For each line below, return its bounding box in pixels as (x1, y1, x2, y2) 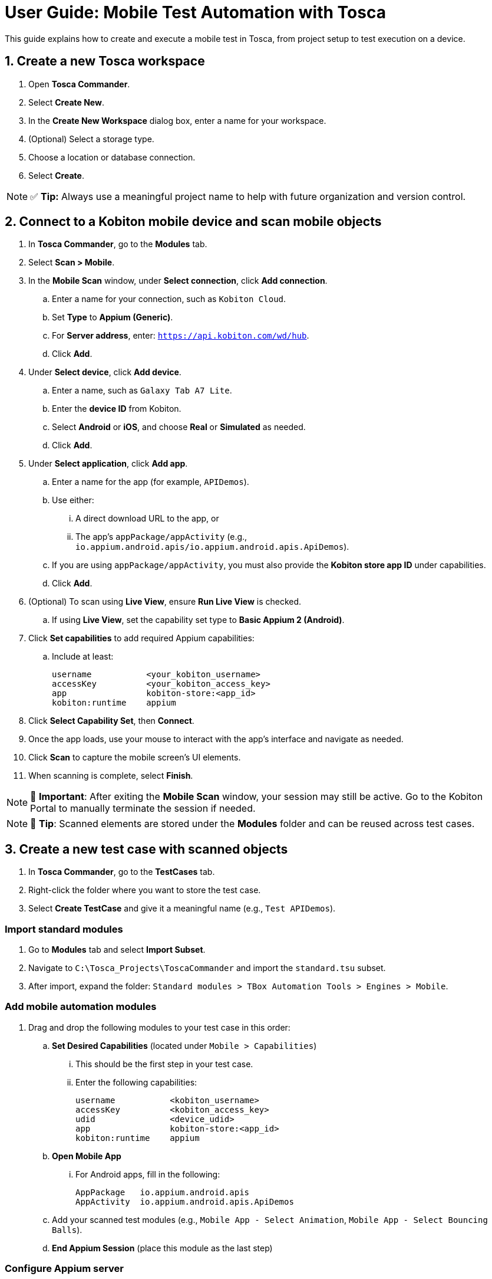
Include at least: (52, 651, 114, 662)
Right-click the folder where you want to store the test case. (28, 885, 261, 896)
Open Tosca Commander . (28, 78, 130, 89)
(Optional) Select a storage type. (28, 133, 154, 144)
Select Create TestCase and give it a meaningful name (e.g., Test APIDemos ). (28, 903, 336, 914)
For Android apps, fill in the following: (75, 1169, 220, 1179)
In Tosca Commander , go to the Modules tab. (28, 239, 207, 250)
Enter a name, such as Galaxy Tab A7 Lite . (52, 385, 232, 396)
